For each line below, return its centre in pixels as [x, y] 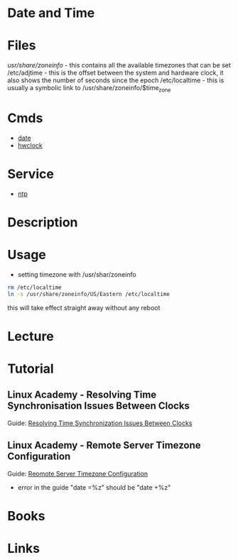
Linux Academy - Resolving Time [82, 395]
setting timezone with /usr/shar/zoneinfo [77, 274]
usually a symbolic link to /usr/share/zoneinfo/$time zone [89, 89]
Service [31, 174]
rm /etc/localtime [34, 287]
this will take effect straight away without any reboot [84, 307]
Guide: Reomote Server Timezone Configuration [78, 473]
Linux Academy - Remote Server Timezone [104, 445]
